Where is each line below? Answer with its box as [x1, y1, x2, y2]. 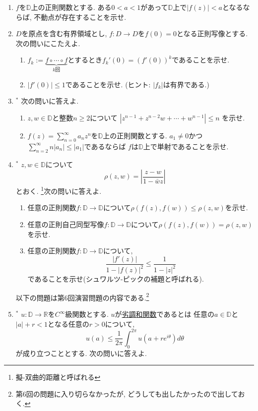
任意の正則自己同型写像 [27, 219, 104, 230]
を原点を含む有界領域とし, [21, 28, 107, 39]
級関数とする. [65, 309, 109, 319]
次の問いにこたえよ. [15, 38, 80, 48]
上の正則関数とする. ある [31, 2, 112, 12]
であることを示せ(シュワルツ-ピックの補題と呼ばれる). [27, 274, 204, 284]
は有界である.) [163, 79, 209, 89]
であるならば [84, 141, 126, 151]
